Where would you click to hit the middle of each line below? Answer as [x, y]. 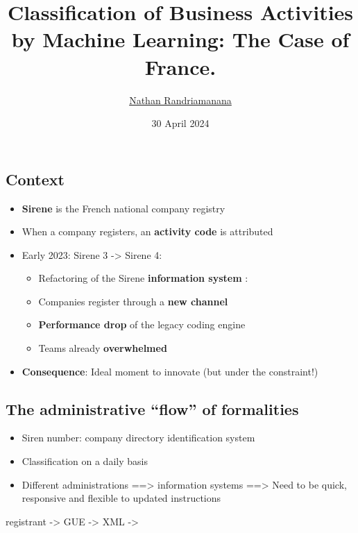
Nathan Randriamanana [180, 100]
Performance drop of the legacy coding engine [142, 324]
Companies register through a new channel [133, 301]
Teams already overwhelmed [103, 348]
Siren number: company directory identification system [138, 438]
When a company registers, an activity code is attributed [147, 231]
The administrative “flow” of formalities [152, 408]
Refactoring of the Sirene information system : [143, 278]
